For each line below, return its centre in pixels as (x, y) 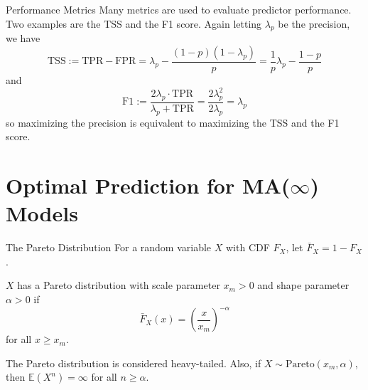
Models (42, 213)
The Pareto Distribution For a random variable (109, 247)
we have (23, 38)
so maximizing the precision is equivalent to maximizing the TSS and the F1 (173, 122)
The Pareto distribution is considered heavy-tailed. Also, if (134, 363)
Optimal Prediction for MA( (148, 185)
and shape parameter (303, 285)
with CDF (248, 247)
